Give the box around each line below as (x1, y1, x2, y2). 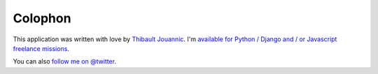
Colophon (13, 10, 71, 26)
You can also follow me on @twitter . (13, 57, 117, 66)
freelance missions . (13, 44, 70, 52)
